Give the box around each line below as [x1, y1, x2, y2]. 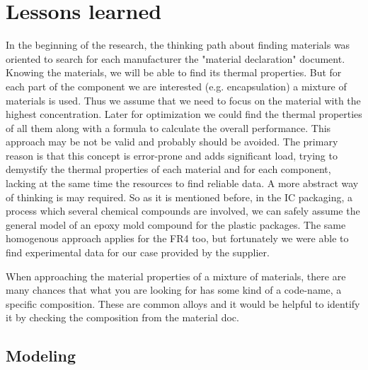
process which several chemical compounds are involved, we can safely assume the [6, 203, 360, 218]
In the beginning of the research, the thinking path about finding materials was [6, 37, 350, 52]
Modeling [6, 345, 76, 366]
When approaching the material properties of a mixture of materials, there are [6, 268, 346, 283]
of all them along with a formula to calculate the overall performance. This [6, 120, 331, 135]
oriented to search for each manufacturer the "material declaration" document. [6, 51, 345, 66]
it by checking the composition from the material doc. [6, 310, 239, 325]
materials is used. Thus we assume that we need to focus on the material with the [6, 92, 361, 107]
